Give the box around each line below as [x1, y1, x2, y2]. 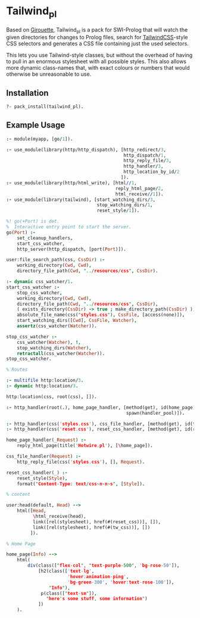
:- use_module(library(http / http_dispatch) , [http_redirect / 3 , [6, 147, 167, 153]
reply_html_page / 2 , [115, 185, 164, 191]
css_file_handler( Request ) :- [6, 454, 82, 459]
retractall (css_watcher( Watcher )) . [17, 350, 105, 356]
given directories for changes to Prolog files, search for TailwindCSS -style [6, 34, 188, 41]
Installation [6, 88, 49, 98]
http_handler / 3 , [123, 163, 164, 169]
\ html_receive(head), [32, 514, 86, 520]
